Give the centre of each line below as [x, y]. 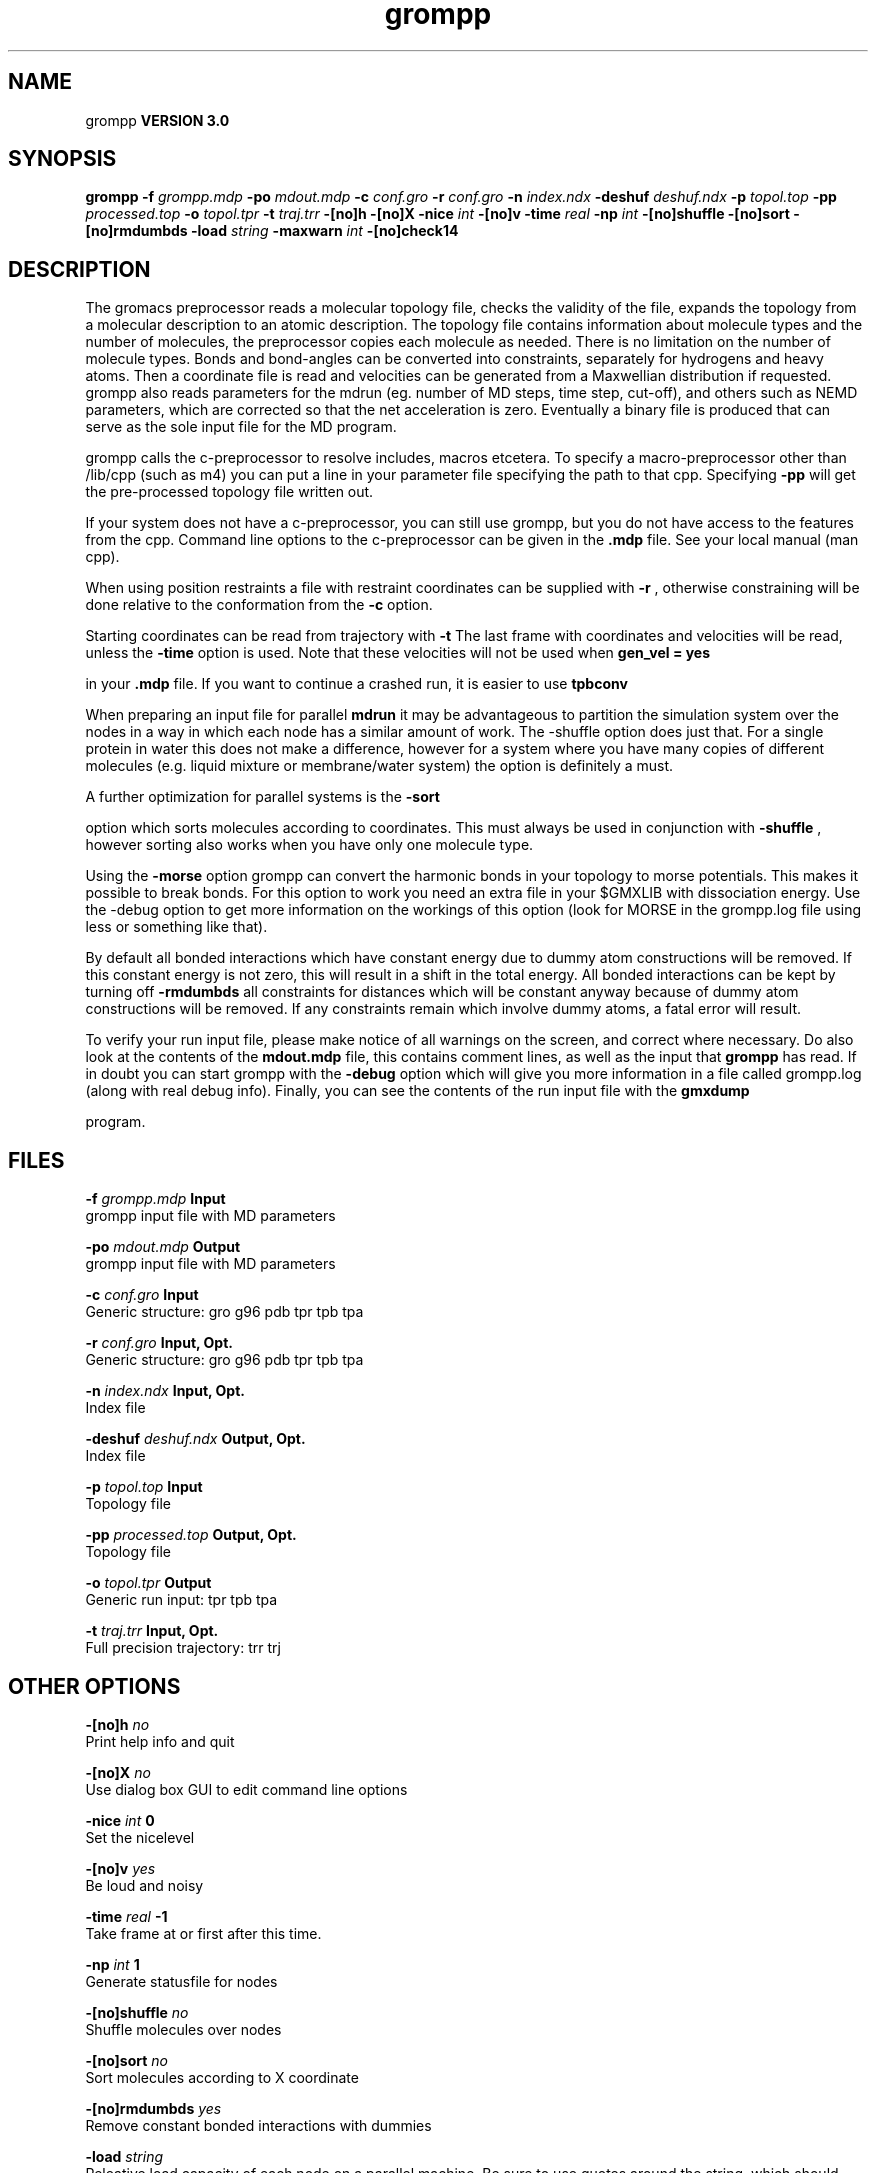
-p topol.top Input [144, 1487]
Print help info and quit [160, 1741]
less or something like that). [176, 927]
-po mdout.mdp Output [163, 1247]
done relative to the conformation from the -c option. [259, 605]
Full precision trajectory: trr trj [183, 1648]
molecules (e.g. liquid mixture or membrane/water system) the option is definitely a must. [379, 766]
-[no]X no [118, 1772]
